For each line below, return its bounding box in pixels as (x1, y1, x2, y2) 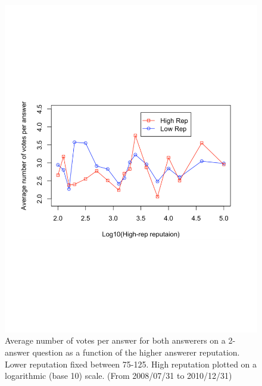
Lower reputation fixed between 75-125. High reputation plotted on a (5, 357, 257, 370)
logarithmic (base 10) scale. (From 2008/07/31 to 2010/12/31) (5, 369, 232, 382)
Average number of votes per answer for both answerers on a (5, 334, 226, 347)
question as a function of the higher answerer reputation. (32, 346, 240, 359)
